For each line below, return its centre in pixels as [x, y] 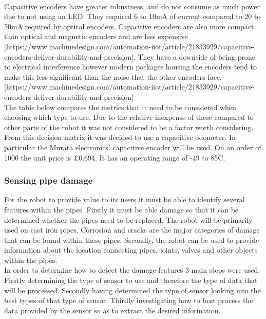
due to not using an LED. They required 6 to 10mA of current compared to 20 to [132, 16]
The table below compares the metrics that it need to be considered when [120, 107]
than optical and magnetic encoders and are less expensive [96, 36]
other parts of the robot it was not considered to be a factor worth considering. [129, 127]
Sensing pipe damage [49, 180]
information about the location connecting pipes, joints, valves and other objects [131, 250]
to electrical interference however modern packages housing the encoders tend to [130, 67]
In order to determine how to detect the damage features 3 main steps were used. [132, 270]
